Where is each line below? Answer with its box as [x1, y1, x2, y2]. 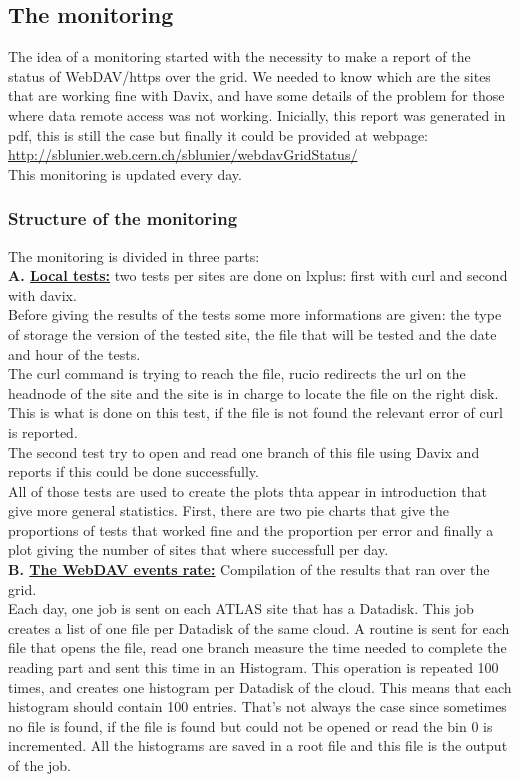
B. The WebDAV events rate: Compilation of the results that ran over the [8, 559, 490, 580]
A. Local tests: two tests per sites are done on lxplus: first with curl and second [8, 265, 508, 286]
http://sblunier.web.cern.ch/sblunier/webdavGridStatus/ [8, 144, 358, 165]
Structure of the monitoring [8, 206, 238, 231]
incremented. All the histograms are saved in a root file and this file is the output [8, 735, 508, 756]
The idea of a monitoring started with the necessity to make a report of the [8, 46, 471, 67]
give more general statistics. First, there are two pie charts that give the [8, 500, 449, 521]
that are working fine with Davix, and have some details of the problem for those [8, 85, 505, 106]
